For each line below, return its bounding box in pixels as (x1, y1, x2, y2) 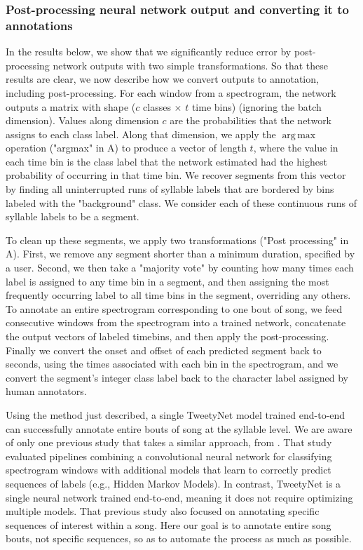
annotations (6, 16, 73, 34)
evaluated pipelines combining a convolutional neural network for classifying (6, 448, 332, 463)
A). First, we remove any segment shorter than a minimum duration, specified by (6, 246, 355, 261)
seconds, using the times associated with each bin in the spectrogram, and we (6, 356, 338, 371)
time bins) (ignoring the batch (191, 99, 322, 114)
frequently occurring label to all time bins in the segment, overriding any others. (6, 288, 351, 302)
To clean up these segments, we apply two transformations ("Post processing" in (6, 232, 349, 247)
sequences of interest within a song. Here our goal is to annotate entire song (6, 517, 331, 532)
